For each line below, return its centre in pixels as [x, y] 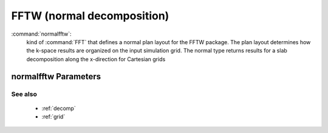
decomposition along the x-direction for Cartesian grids [96, 59]
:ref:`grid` [53, 117]
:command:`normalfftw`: [42, 34]
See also [24, 94]
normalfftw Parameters [56, 76]
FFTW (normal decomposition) [90, 16]
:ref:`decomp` [59, 108]
